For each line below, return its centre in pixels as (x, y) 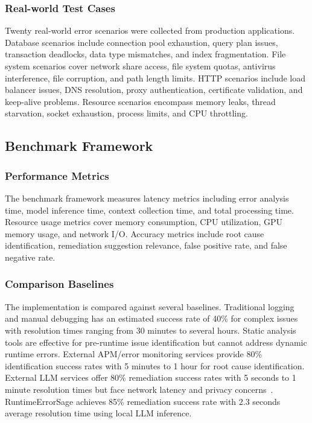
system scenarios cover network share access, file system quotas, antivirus (140, 66)
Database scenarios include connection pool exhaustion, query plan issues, (142, 42)
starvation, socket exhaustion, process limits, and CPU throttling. (126, 113)
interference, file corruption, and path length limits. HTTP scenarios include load (155, 78)
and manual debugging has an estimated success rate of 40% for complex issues (151, 318)
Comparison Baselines (59, 284)
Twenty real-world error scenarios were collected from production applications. (150, 30)
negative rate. (30, 257)
